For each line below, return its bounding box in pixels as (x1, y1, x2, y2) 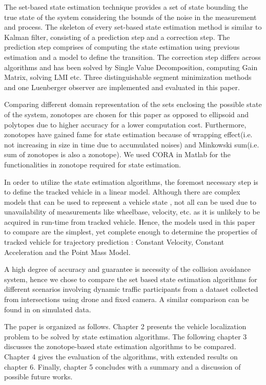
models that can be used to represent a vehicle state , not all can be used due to (4, 196, 256, 207)
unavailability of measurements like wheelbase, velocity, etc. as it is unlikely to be (4, 206, 260, 217)
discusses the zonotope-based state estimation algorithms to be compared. (4, 341, 236, 352)
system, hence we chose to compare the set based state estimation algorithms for (4, 273, 257, 284)
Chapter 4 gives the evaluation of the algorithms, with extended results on (4, 351, 238, 361)
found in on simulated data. (4, 304, 91, 314)
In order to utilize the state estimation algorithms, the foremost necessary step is (4, 176, 258, 187)
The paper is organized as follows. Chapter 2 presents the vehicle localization (4, 321, 247, 332)
